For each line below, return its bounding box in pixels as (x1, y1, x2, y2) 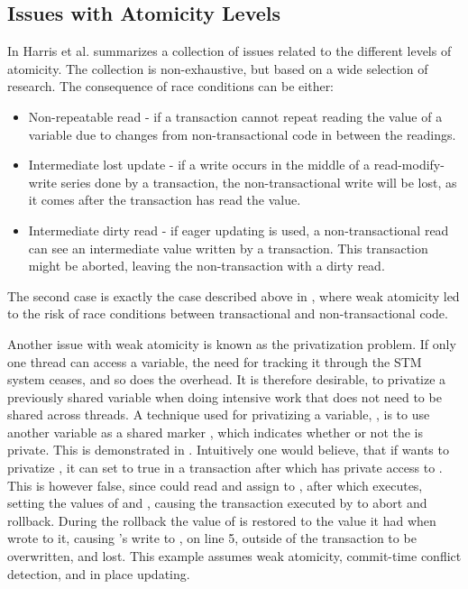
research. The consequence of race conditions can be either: (7, 77, 335, 96)
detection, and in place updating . (7, 564, 190, 583)
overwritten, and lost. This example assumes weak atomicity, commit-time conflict (7, 547, 462, 566)
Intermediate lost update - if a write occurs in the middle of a (28, 155, 371, 174)
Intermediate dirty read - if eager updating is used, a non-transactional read (28, 220, 449, 239)
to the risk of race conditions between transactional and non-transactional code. (7, 304, 448, 323)
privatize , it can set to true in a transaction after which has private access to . (7, 458, 443, 477)
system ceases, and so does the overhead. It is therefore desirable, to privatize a (7, 370, 446, 389)
